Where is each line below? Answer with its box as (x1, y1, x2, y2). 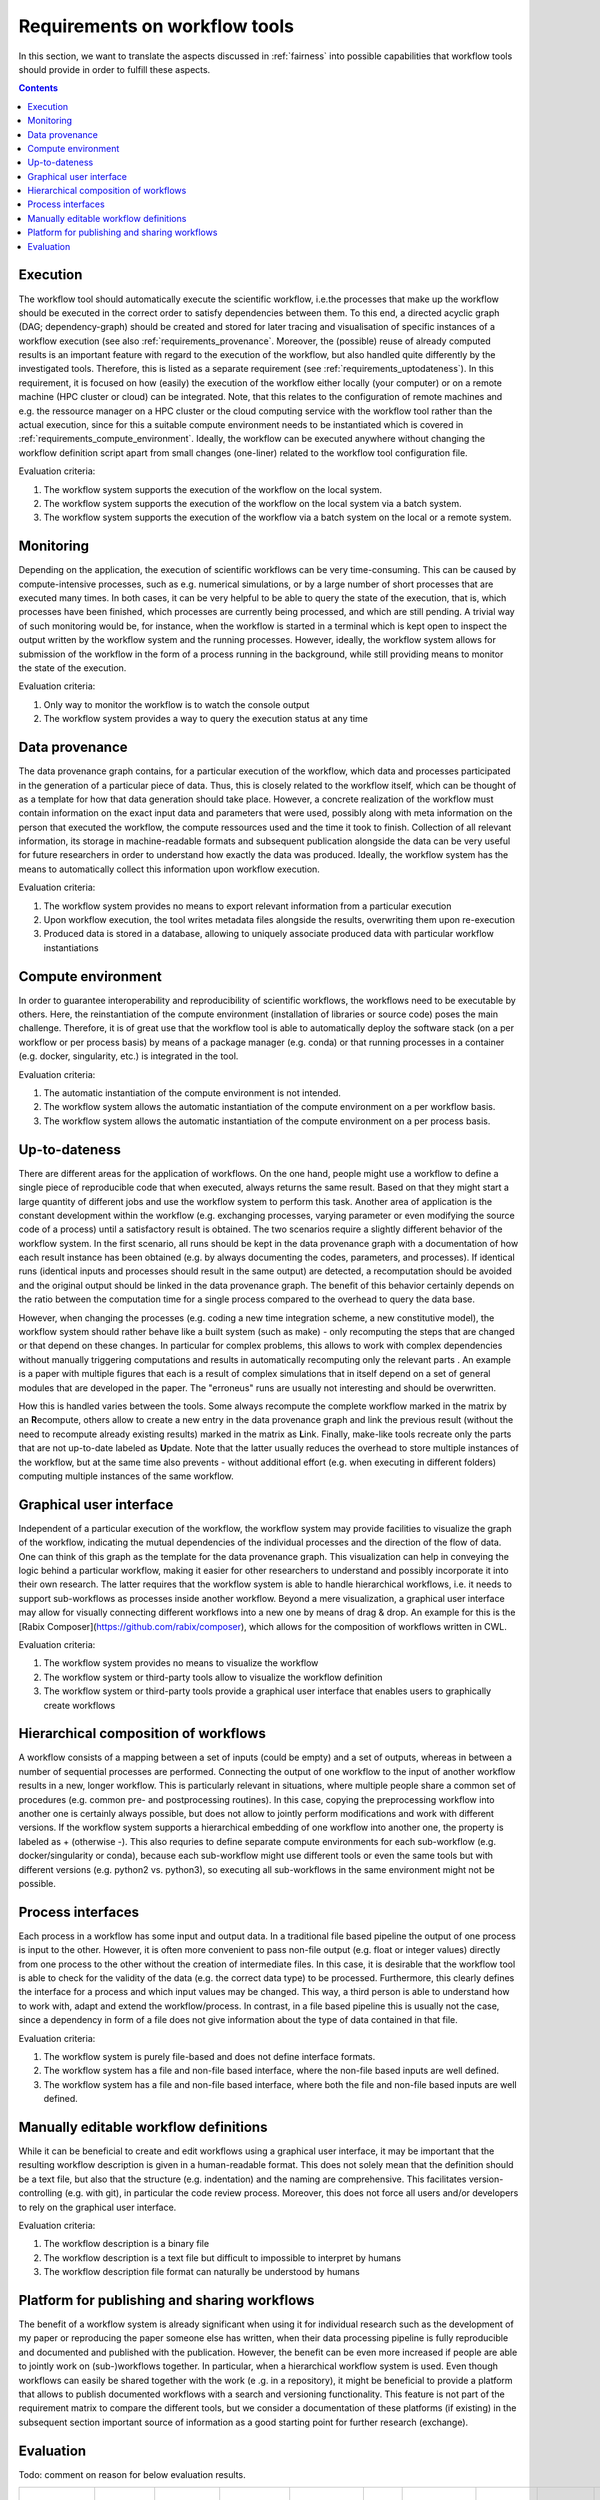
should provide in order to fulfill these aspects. (18, 63, 211, 75)
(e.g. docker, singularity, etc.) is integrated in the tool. (18, 1050, 239, 1062)
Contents (18, 82, 59, 94)
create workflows (43, 1699, 116, 1711)
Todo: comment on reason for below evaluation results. (18, 2468, 246, 2480)
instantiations (43, 941, 99, 954)
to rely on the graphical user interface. (18, 2201, 177, 2213)
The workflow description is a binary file (43, 2238, 210, 2250)
